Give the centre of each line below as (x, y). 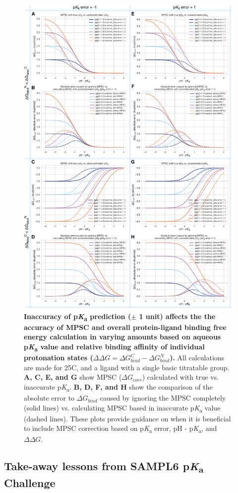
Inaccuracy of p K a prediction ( (78, 317)
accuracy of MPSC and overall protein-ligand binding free (125, 327)
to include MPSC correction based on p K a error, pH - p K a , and (120, 429)
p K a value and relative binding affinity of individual (114, 347)
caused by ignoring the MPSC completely (163, 398)
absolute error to (49, 398)
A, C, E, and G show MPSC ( (73, 377)
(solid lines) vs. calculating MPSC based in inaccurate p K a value (122, 408)
